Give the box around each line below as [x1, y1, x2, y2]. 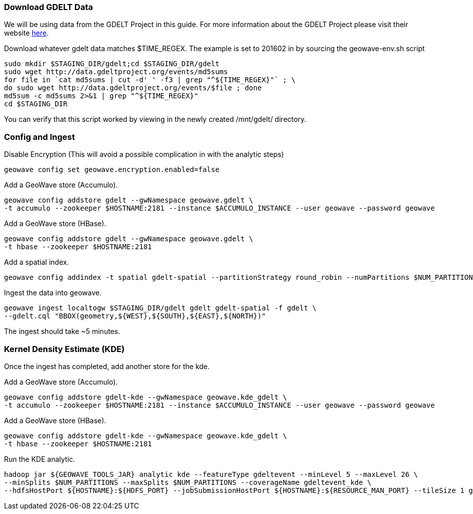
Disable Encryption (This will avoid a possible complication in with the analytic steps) [4, 150, 284, 159]
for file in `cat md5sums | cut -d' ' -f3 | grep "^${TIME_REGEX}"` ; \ [4, 76, 296, 84]
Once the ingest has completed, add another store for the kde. [4, 362, 210, 371]
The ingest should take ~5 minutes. [4, 327, 120, 336]
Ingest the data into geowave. [4, 288, 102, 297]
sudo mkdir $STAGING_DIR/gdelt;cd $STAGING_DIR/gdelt [4, 60, 219, 68]
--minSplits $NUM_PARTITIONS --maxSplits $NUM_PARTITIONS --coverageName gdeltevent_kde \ [4, 478, 372, 486]
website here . [4, 29, 49, 38]
